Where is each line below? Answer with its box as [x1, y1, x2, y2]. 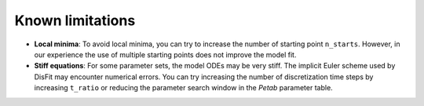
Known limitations [14, 12, 136, 29]
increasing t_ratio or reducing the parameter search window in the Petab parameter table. [34, 83, 333, 93]
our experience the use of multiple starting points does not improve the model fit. [34, 49, 297, 59]
